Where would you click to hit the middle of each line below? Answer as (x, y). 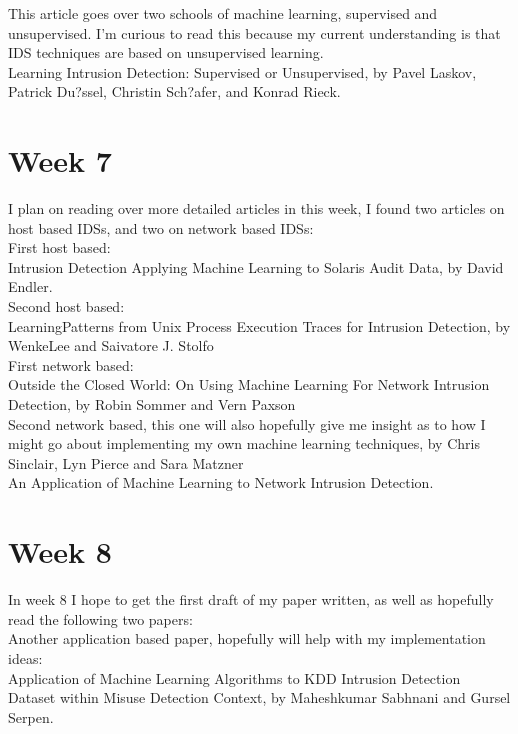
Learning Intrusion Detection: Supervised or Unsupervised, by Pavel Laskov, (242, 71)
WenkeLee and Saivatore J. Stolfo (111, 345)
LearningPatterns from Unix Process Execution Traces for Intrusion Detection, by (259, 325)
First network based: (71, 364)
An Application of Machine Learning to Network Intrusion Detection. (221, 482)
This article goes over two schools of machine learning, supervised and (223, 13)
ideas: (25, 657)
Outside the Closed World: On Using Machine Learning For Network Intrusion (249, 384)
